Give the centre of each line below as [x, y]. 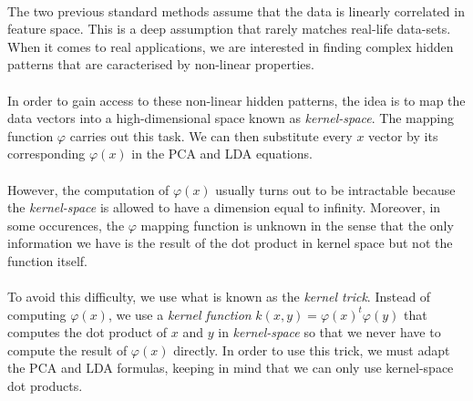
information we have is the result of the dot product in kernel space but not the [230, 243]
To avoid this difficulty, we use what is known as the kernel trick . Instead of [219, 297]
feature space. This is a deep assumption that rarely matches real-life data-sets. [229, 29]
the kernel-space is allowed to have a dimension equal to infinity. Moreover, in [224, 207]
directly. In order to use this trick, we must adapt [312, 350]
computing [37, 314]
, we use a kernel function [180, 314]
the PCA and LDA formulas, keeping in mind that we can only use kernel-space [231, 368]
